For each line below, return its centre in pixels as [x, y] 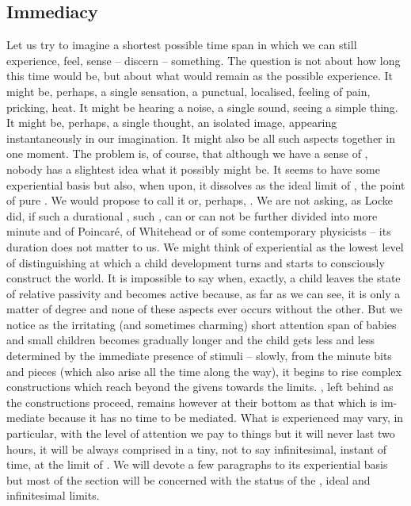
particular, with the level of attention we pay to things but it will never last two [201, 433]
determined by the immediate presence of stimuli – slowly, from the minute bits [199, 356]
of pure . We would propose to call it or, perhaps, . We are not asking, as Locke [200, 200]
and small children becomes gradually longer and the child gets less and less [190, 340]
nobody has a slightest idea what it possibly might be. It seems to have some [193, 169]
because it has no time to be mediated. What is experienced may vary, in [226, 418]
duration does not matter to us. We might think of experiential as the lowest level [205, 246]
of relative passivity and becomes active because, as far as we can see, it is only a [204, 293]
